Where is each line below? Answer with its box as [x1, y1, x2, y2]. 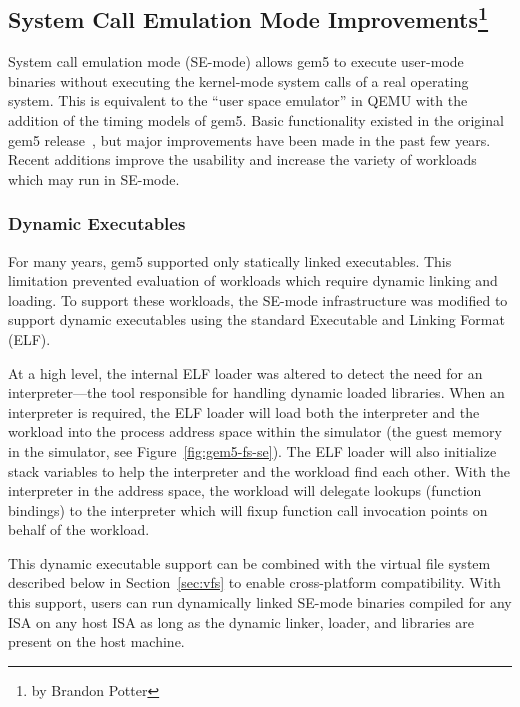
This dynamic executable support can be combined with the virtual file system [8, 552, 491, 573]
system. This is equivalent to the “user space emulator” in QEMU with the [8, 90, 468, 111]
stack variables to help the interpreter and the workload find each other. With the [8, 460, 511, 481]
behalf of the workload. [8, 519, 150, 540]
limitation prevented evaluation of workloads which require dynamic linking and [8, 270, 498, 291]
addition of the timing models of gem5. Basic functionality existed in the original [8, 109, 504, 130]
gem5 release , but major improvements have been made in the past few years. [8, 129, 491, 150]
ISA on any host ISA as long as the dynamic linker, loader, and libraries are [8, 611, 475, 632]
